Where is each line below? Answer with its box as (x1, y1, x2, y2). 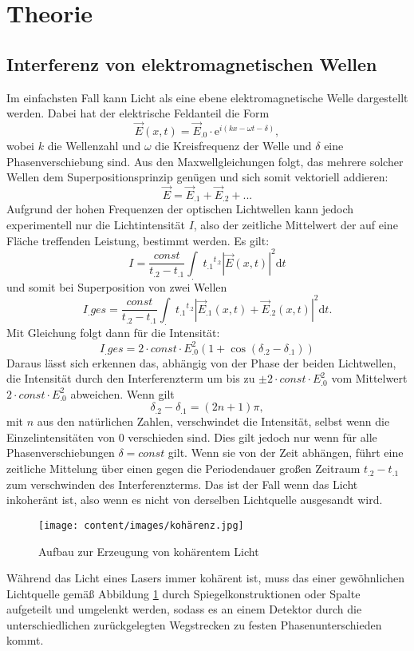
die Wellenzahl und (47, 137, 141, 153)
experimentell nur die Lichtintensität (6, 216, 185, 233)
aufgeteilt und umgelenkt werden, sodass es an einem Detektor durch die (6, 601, 362, 617)
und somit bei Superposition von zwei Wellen (6, 278, 227, 295)
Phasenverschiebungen (6, 444, 115, 461)
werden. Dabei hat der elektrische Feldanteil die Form (6, 105, 270, 121)
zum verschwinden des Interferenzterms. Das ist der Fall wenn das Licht (6, 475, 358, 492)
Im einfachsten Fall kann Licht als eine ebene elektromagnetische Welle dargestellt (6, 89, 408, 105)
